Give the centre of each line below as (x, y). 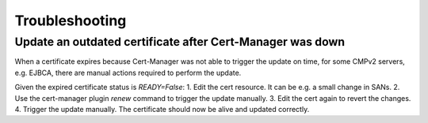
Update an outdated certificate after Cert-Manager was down (180, 42)
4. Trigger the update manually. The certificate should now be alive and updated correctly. (162, 109)
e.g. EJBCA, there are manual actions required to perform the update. (128, 73)
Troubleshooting (71, 20)
